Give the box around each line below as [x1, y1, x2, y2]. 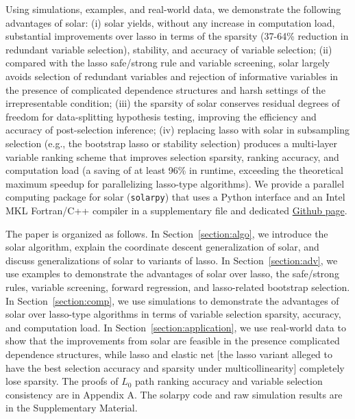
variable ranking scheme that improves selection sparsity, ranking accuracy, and [5, 149, 339, 164]
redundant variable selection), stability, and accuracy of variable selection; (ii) [5, 42, 332, 56]
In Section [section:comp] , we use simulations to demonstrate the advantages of [5, 293, 339, 307]
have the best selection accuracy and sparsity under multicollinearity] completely [5, 360, 345, 374]
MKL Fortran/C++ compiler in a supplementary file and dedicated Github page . [5, 203, 347, 217]
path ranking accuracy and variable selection [135, 374, 323, 388]
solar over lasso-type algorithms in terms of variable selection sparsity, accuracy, [5, 307, 341, 321]
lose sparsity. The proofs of [5, 374, 119, 388]
